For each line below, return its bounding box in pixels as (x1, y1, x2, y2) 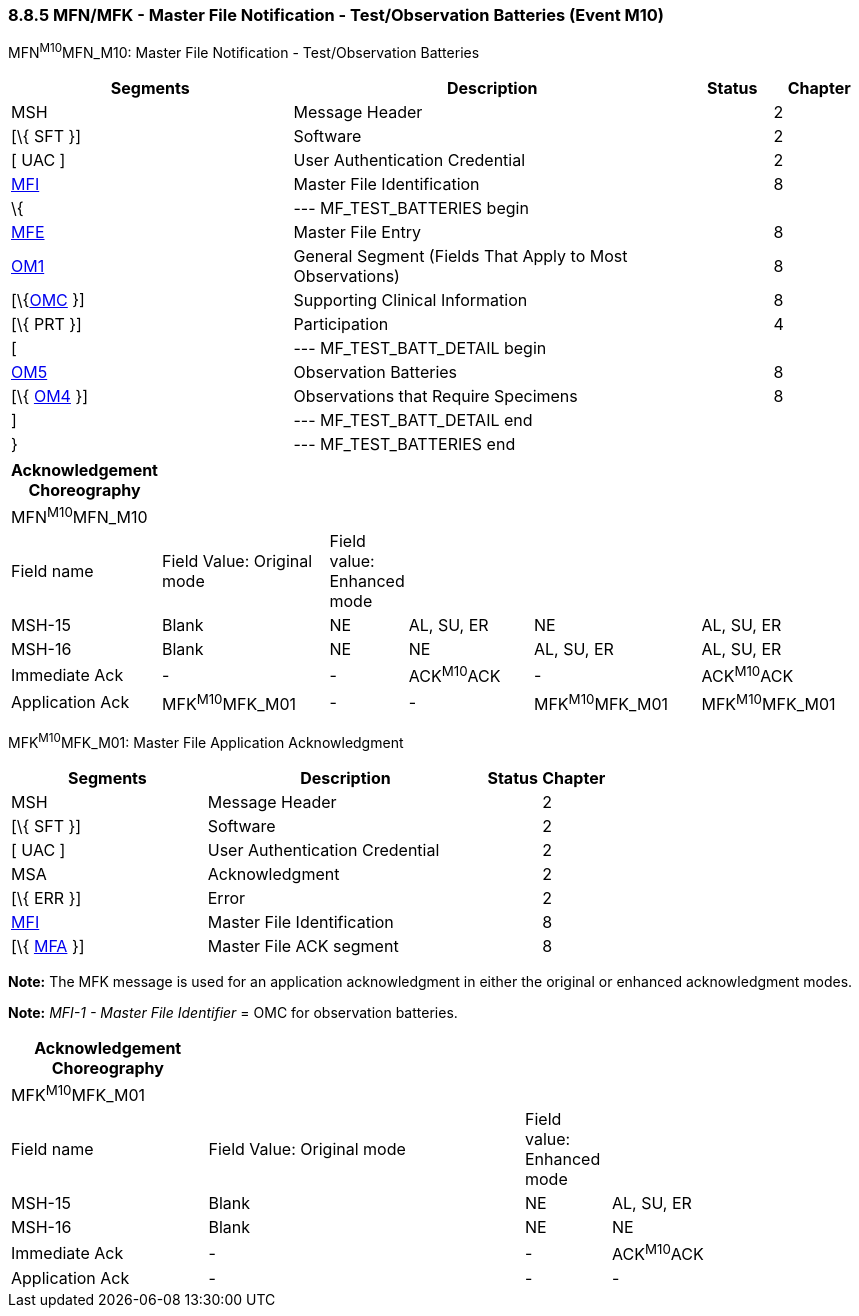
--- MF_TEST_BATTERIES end (293, 434, 516, 455)
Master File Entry (293, 222, 421, 243)
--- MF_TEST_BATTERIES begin (293, 198, 529, 219)
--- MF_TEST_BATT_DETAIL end (293, 410, 533, 431)
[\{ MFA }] (11, 935, 85, 956)
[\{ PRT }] (11, 314, 82, 335)
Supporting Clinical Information (293, 290, 528, 311)
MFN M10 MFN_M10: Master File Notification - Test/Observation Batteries (8, 41, 480, 62)
